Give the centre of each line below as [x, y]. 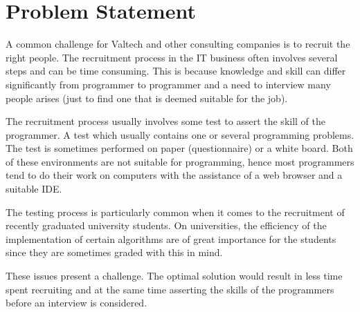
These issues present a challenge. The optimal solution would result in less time [174, 276]
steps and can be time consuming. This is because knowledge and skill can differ [176, 71]
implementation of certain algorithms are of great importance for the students [171, 238]
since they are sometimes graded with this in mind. [114, 252]
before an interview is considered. [76, 303]
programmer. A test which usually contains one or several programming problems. [180, 134]
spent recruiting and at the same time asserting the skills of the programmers [170, 289]
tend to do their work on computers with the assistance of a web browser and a [174, 175]
